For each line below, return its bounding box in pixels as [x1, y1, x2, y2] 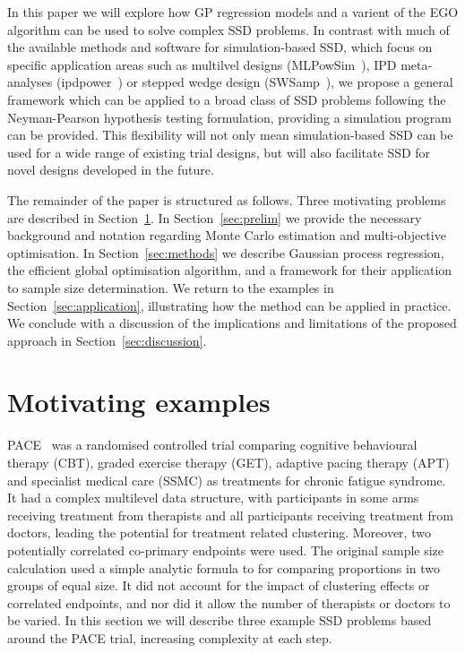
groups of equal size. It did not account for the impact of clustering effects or [7, 576, 430, 595]
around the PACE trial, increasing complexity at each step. [7, 628, 332, 647]
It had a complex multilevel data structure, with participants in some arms [7, 488, 419, 507]
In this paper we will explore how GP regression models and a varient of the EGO [7, 3, 459, 21]
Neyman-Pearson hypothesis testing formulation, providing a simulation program [7, 107, 452, 126]
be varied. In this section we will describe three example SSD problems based [7, 611, 432, 630]
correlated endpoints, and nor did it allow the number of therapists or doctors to [7, 593, 451, 612]
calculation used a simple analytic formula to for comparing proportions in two [7, 558, 441, 577]
